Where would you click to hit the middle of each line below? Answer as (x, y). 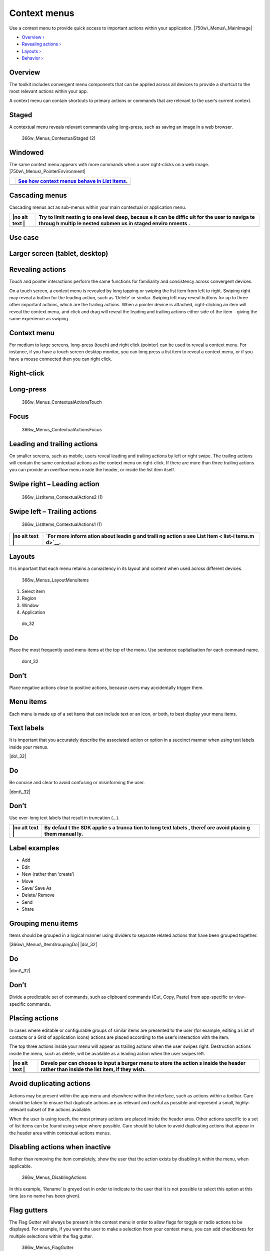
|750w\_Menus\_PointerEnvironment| (47, 171)
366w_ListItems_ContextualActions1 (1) (62, 524)
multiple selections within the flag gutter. (51, 1236)
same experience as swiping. (39, 319)
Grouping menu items (44, 923)
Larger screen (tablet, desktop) (59, 253)
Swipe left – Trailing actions (53, 511)
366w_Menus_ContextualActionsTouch (62, 402)
